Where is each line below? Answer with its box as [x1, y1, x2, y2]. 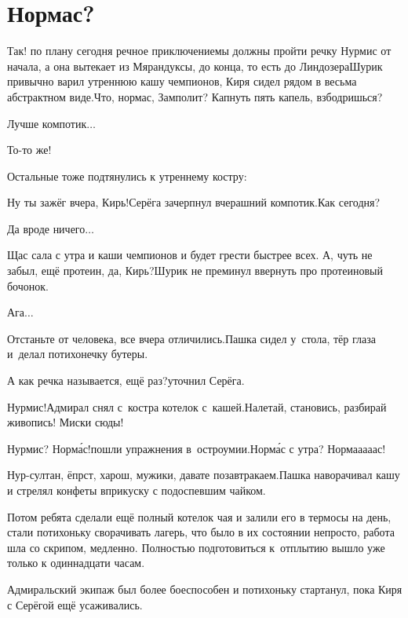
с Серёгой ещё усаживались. [7, 596, 143, 613]
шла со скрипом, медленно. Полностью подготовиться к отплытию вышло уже [7, 539, 385, 555]
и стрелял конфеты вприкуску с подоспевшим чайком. [7, 482, 266, 498]
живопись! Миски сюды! [7, 414, 124, 430]
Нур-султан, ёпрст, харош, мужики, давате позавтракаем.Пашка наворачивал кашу [7, 466, 400, 483]
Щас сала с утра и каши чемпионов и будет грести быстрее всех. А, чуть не [7, 247, 373, 263]
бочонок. [7, 277, 49, 294]
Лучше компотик [7, 115, 87, 131]
